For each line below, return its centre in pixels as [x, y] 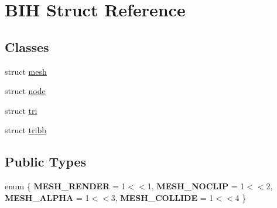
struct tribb [25, 130]
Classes [27, 46]
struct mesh [26, 71]
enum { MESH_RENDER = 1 [65, 186]
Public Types [46, 162]
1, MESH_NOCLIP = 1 [196, 186]
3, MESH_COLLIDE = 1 [162, 197]
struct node [25, 91]
